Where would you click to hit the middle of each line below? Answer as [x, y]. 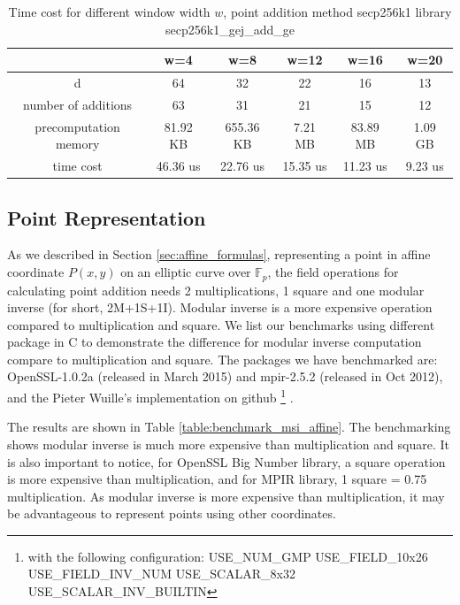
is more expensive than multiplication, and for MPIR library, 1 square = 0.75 [217, 479]
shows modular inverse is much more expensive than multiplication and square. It [228, 444]
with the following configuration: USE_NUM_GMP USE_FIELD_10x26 [228, 556]
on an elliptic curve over [186, 272]
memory [77, 144]
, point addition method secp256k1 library [337, 11]
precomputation [77, 126]
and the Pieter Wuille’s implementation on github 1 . [150, 396]
